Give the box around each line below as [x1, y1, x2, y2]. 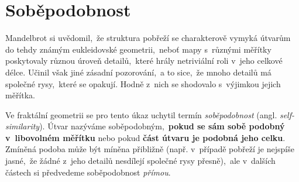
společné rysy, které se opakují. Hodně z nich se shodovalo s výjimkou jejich [5, 77, 281, 90]
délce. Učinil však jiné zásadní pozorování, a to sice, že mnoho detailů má [5, 66, 271, 78]
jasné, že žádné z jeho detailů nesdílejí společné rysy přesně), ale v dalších [5, 154, 276, 167]
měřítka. [5, 89, 35, 101]
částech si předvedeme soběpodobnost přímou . [5, 166, 171, 178]
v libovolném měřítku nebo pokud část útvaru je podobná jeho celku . [5, 131, 286, 143]
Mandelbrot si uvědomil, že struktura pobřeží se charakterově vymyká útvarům [5, 32, 291, 44]
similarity [5, 120, 40, 132]
